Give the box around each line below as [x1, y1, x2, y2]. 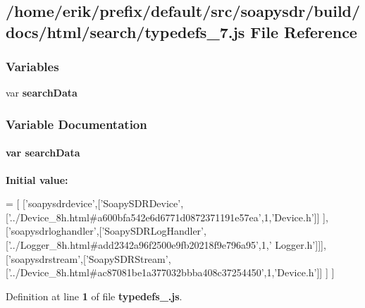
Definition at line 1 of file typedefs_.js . [6, 288, 182, 303]
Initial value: [6, 172, 68, 187]
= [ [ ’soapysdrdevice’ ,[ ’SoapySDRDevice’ [6, 196, 181, 211]
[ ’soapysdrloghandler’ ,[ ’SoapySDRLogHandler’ [6, 223, 204, 238]
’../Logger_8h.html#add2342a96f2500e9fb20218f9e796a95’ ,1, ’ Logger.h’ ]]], [8, 238, 326, 252]
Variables [6, 58, 59, 75]
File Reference [250, 20, 357, 42]
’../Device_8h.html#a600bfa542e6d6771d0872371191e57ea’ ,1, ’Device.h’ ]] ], [8, 209, 328, 224]
